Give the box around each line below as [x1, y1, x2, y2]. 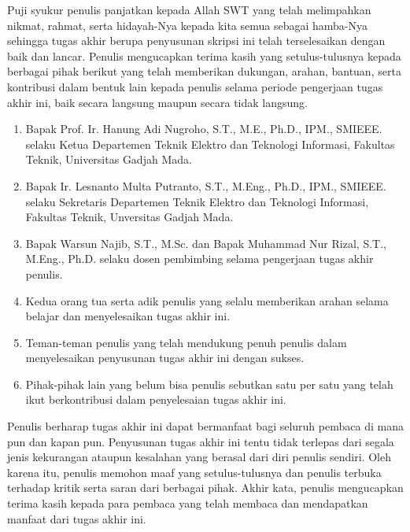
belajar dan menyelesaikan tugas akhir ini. [25, 308, 231, 324]
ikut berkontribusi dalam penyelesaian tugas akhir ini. [25, 391, 286, 408]
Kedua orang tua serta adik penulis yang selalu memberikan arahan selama [25, 292, 389, 308]
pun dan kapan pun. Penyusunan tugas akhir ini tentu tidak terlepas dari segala [7, 433, 394, 449]
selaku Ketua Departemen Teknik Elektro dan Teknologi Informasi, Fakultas [25, 135, 395, 152]
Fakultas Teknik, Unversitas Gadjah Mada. [25, 209, 234, 225]
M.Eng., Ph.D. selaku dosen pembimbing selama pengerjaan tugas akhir [25, 250, 374, 267]
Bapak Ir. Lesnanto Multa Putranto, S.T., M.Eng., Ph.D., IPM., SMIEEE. [25, 177, 386, 194]
